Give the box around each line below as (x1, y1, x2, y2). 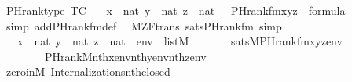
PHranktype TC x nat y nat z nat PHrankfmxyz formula (5, 2, 346, 18)
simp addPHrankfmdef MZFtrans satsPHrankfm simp (5, 17, 282, 34)
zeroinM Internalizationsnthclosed (5, 63, 170, 80)
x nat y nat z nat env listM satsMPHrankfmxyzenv (16, 33, 343, 49)
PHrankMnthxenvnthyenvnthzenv (44, 48, 207, 64)
